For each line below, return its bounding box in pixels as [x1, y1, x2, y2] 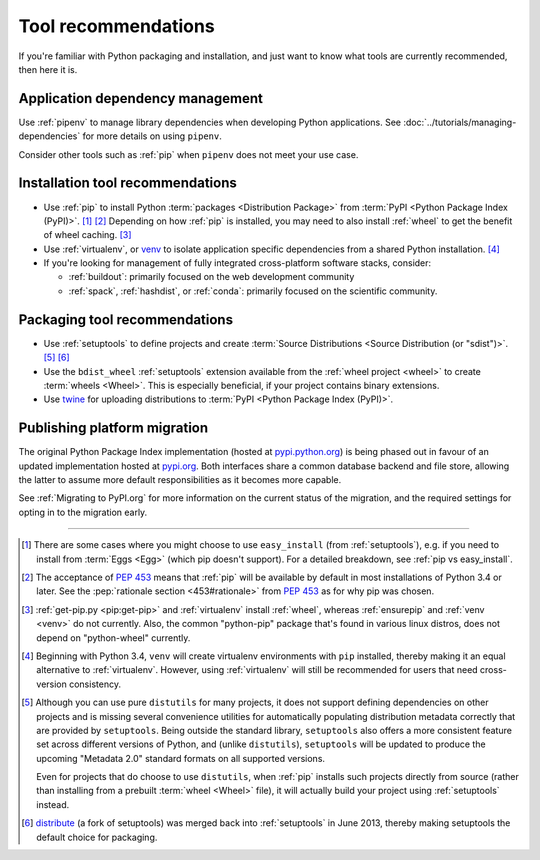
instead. [36, 798, 70, 810]
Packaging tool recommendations [18, 311, 234, 328]
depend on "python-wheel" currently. [36, 631, 191, 644]
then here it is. [18, 63, 78, 75]
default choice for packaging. [36, 831, 158, 843]
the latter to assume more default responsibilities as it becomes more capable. [18, 474, 342, 486]
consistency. [68, 678, 122, 690]
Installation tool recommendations [18, 175, 237, 192]
